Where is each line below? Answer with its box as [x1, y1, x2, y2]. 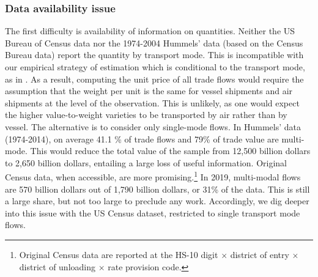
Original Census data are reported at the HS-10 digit [19, 248, 218, 260]
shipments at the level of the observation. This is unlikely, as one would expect [5, 96, 300, 109]
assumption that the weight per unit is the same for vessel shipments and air [5, 84, 293, 97]
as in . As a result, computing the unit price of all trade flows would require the [5, 72, 304, 85]
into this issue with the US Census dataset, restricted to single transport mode [5, 206, 300, 219]
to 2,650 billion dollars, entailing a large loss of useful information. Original [5, 156, 287, 169]
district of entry [230, 248, 289, 260]
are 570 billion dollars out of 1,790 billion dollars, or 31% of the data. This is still [5, 182, 310, 195]
